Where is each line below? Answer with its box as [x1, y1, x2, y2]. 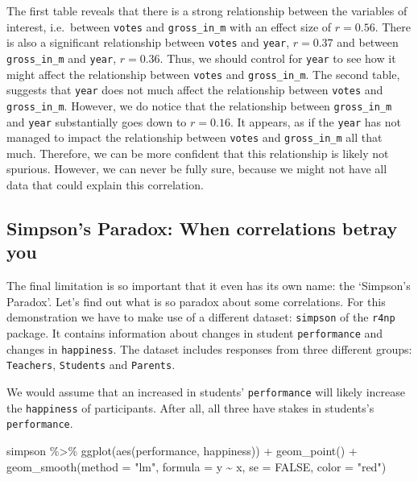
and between [337, 34, 399, 51]
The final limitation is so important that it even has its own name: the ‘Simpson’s [6, 277, 411, 294]
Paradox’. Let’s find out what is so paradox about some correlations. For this [6, 292, 386, 309]
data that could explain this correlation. [6, 176, 204, 193]
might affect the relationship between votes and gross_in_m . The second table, [6, 65, 400, 82]
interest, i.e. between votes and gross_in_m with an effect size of [6, 18, 332, 35]
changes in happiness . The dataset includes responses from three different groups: [6, 340, 412, 357]
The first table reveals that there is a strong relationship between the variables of [6, 2, 408, 19]
